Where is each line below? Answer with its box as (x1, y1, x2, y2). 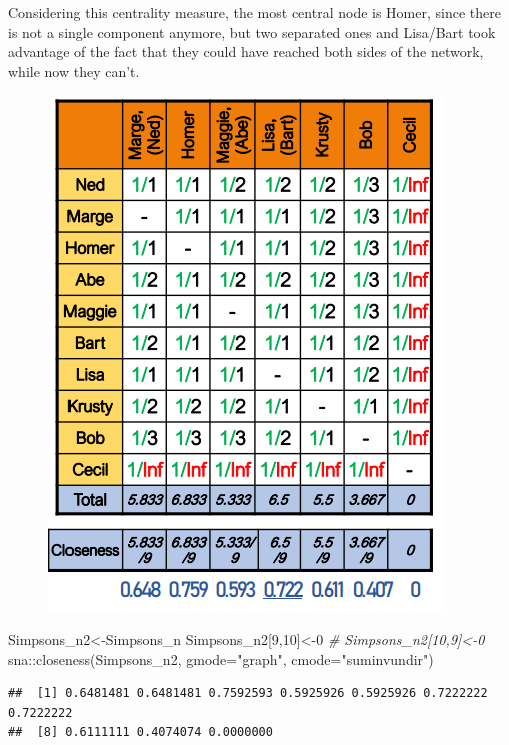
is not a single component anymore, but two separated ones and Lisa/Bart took (8, 21, 496, 42)
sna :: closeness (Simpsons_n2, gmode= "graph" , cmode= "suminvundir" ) (8, 648, 434, 669)
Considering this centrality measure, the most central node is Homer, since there (8, 2, 501, 22)
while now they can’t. (8, 60, 140, 81)
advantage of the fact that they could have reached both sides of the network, (8, 41, 484, 62)
